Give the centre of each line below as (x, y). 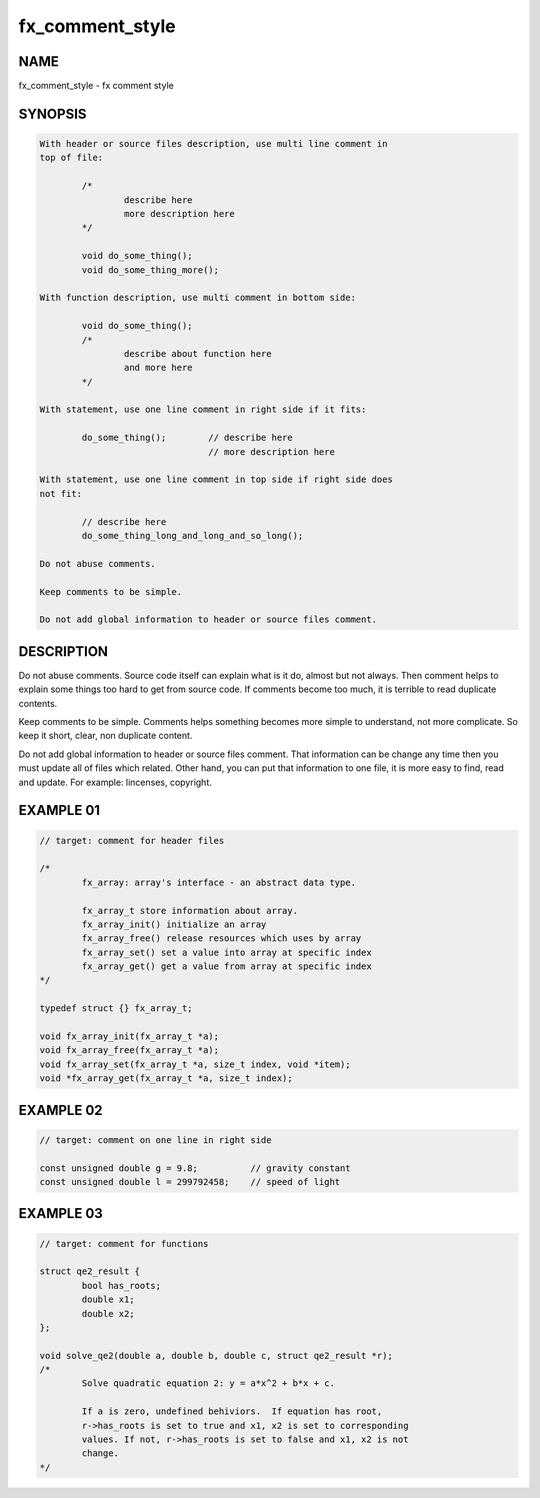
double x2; (108, 1313)
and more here (158, 368)
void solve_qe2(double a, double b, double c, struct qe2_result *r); (216, 1355)
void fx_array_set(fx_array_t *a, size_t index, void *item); (195, 1064)
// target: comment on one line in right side (155, 1139)
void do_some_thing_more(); (150, 269)
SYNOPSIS (52, 113)
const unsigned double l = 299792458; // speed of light (190, 1181)
